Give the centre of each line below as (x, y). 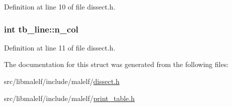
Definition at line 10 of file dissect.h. (60, 6)
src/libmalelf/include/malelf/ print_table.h (69, 98)
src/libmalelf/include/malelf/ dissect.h (62, 81)
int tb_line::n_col (41, 29)
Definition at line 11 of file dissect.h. (60, 47)
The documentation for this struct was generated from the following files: (117, 64)
